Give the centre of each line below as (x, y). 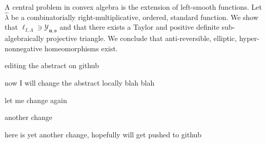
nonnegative (24, 48)
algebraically (24, 38)
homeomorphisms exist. (81, 48)
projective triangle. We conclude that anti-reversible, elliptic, (141, 38)
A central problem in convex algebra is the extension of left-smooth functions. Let (133, 7)
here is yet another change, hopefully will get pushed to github (103, 134)
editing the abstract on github (52, 65)
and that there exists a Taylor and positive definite (140, 27)
